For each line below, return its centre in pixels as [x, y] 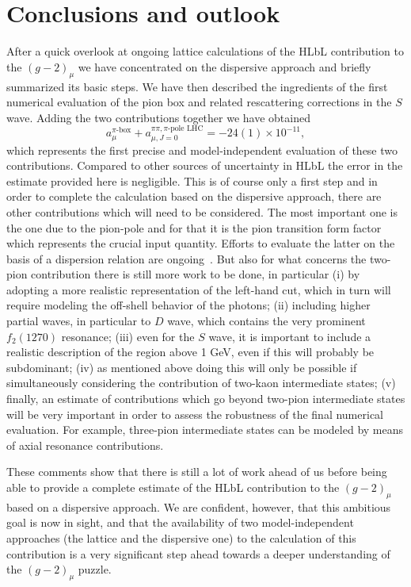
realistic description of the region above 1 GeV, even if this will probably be [190, 352]
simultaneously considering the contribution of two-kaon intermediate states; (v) [201, 383]
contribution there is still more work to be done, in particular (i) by [196, 274]
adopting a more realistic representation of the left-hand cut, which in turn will [199, 289]
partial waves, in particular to [79, 321]
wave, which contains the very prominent [266, 321]
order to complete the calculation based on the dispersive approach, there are [194, 196]
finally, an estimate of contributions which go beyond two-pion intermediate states [206, 399]
